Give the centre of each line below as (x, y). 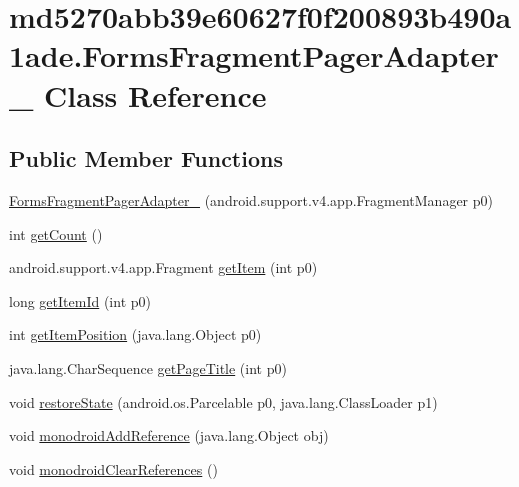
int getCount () (56, 233)
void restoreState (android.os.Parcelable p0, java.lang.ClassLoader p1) (223, 401)
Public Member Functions (146, 158)
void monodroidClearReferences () (113, 468)
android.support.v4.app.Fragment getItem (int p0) (163, 267)
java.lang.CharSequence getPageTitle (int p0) (148, 367)
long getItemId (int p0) (80, 300)
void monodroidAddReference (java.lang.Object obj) (169, 435)
